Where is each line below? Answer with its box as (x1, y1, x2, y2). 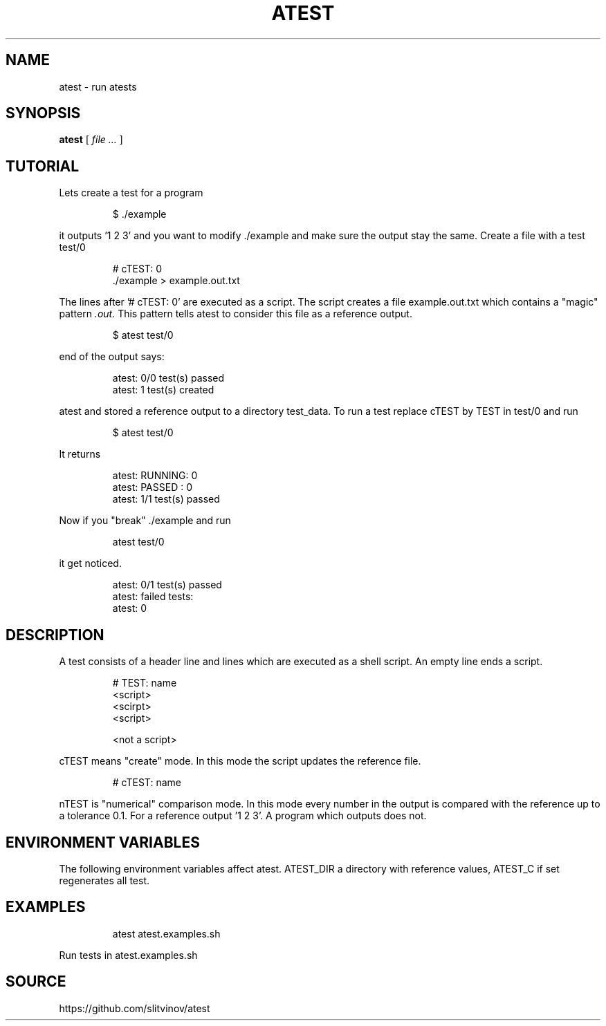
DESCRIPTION (6, 626, 104, 644)
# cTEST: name (112, 776, 181, 789)
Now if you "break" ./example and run (59, 514, 231, 527)
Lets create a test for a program (59, 187, 203, 199)
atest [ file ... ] (59, 133, 123, 146)
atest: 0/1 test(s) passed (112, 579, 222, 591)
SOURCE (6, 973, 66, 991)
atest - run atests (59, 80, 137, 93)
